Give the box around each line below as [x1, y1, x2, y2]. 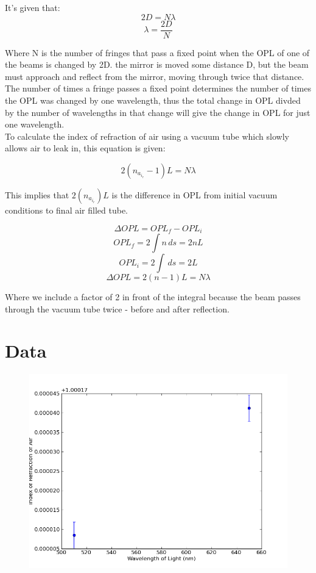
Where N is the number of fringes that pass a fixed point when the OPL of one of [5, 46, 310, 59]
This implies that [5, 189, 69, 201]
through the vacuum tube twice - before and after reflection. [5, 302, 230, 315]
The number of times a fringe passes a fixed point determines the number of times [5, 82, 312, 95]
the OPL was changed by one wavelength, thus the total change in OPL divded [5, 94, 301, 107]
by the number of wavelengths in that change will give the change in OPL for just [5, 106, 311, 118]
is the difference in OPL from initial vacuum [111, 189, 278, 201]
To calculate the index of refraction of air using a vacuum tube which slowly [5, 129, 289, 142]
